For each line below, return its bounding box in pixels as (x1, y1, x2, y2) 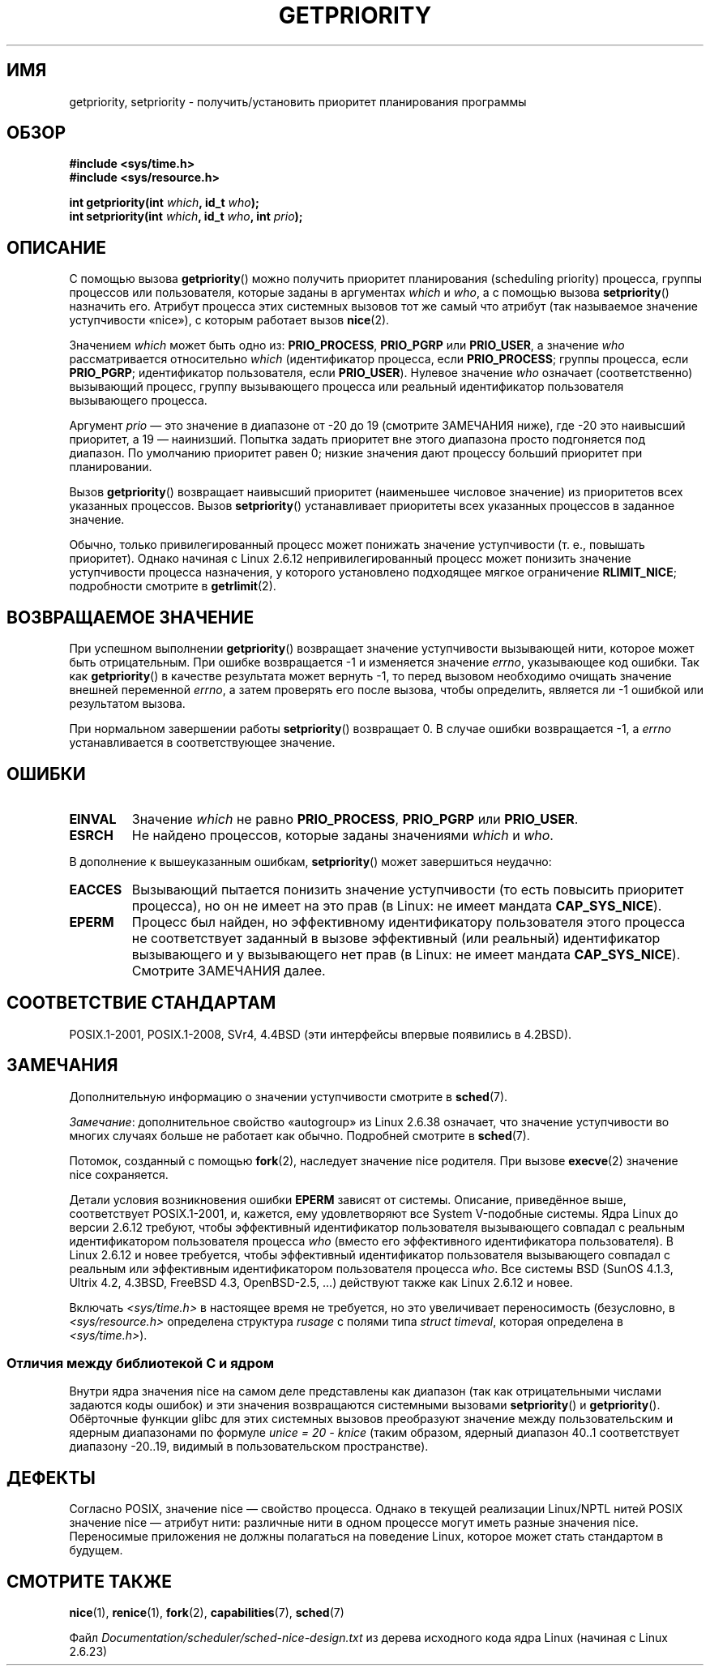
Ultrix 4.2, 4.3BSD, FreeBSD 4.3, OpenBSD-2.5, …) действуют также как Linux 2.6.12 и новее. (69, 1275, 573, 1289)
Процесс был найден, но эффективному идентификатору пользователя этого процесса (131, 913, 686, 930)
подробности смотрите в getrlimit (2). (69, 579, 276, 594)
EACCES (69, 881, 122, 898)
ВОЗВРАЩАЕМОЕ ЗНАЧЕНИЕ (6, 607, 254, 628)
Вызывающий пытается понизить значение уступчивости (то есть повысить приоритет (131, 881, 684, 898)
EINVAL (69, 810, 117, 827)
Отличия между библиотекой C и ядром (6, 1355, 275, 1372)
